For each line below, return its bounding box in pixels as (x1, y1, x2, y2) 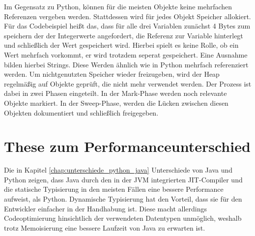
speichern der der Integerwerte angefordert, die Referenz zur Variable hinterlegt (4, 30, 243, 40)
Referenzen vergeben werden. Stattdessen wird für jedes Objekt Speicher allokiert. (4, 11, 251, 21)
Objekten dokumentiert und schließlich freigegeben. (4, 107, 159, 118)
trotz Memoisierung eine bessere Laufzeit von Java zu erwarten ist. (4, 222, 205, 233)
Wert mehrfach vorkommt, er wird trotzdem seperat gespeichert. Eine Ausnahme (4, 49, 248, 59)
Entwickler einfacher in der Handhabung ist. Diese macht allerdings (4, 203, 207, 213)
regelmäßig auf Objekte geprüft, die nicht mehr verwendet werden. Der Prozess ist (4, 78, 252, 88)
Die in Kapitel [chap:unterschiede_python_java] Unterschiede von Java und (4, 165, 233, 175)
